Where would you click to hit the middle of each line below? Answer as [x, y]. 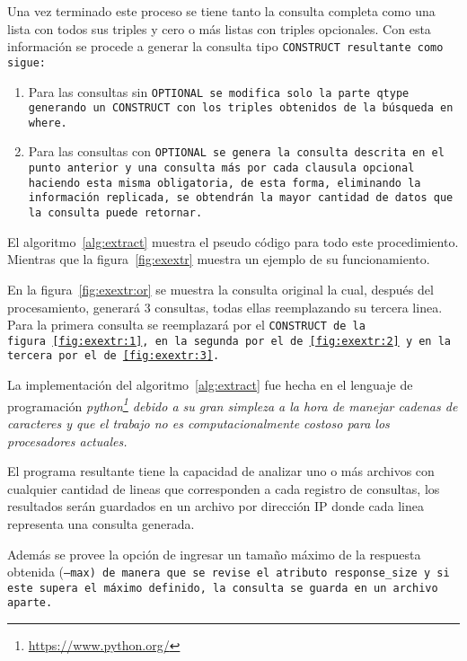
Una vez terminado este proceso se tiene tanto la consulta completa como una [221, 11]
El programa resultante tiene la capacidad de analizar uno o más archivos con [221, 471]
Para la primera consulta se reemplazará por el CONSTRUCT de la [186, 325]
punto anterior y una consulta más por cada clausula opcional [221, 168]
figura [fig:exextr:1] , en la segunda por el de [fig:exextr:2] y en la [229, 341]
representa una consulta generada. [101, 523]
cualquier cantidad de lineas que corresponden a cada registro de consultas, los [224, 488]
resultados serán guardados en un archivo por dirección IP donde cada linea [216, 506]
